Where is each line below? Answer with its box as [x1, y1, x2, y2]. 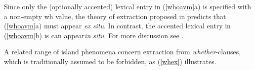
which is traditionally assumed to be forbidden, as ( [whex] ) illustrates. [4, 56, 216, 66]
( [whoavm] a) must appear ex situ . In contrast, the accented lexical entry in [4, 21, 231, 31]
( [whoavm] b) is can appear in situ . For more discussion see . [4, 30, 184, 40]
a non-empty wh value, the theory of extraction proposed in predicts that [4, 11, 226, 21]
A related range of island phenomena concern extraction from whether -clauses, [4, 47, 241, 57]
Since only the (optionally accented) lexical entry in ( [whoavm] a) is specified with [4, 1, 251, 11]
